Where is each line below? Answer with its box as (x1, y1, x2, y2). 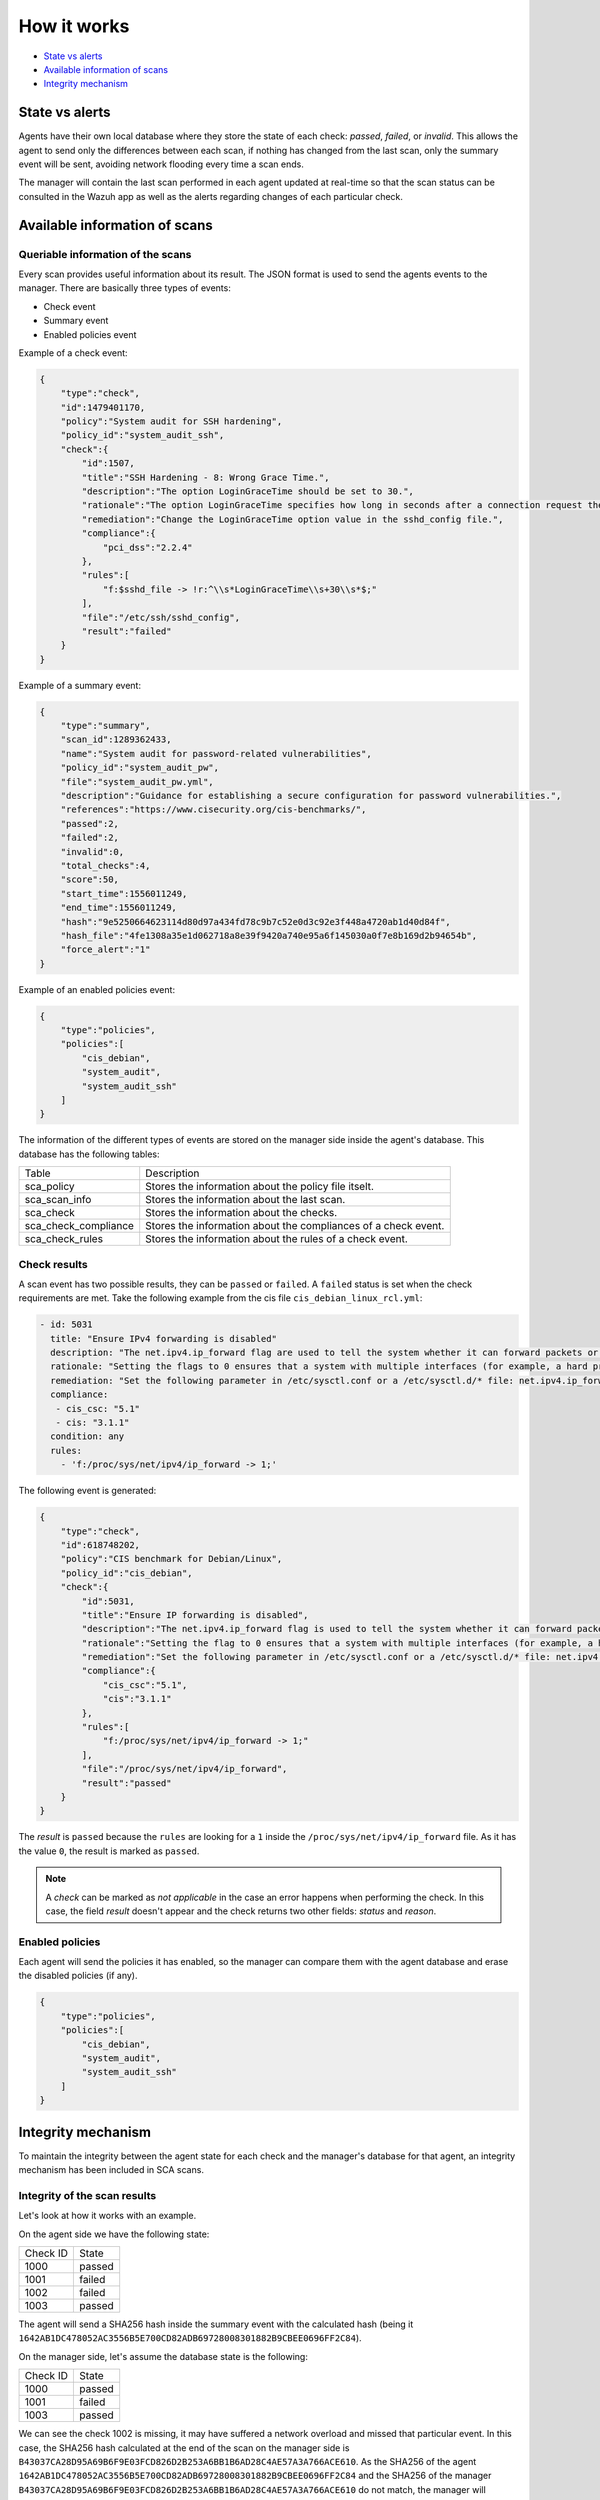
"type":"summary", (60, 720, 151, 732)
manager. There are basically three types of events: (18, 282, 232, 294)
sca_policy (24, 1180, 75, 1194)
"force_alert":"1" (60, 944, 151, 955)
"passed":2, (60, 818, 120, 829)
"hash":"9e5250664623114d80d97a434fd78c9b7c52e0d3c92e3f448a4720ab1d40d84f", (60, 916, 452, 927)
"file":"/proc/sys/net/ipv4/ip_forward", (81, 1763, 288, 1775)
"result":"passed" (81, 1777, 172, 1789)
